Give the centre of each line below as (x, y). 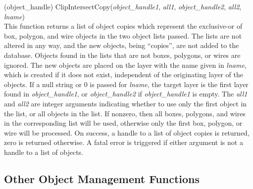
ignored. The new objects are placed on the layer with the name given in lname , (125, 65)
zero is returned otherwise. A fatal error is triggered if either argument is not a (124, 142)
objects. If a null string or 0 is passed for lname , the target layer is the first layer (126, 84)
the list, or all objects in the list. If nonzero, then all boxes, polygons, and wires (125, 113)
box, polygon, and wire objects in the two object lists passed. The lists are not (123, 35)
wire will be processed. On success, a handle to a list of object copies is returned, (127, 132)
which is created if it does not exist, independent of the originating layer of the (124, 74)
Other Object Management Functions (102, 178)
